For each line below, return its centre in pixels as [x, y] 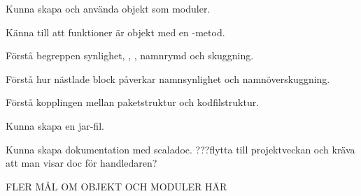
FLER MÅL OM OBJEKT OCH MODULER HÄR [116, 186]
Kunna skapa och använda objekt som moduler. [108, 8]
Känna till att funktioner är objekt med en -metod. [115, 32]
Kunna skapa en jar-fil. [55, 125]
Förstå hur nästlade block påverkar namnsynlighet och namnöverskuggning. [168, 78]
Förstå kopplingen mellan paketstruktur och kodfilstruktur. [133, 102]
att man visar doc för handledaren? [82, 163]
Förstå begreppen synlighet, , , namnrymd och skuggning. [130, 55]
